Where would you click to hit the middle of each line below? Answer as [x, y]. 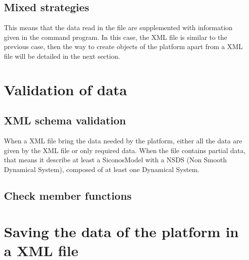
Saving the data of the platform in [121, 231]
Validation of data [66, 89]
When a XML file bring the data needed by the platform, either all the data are [123, 141]
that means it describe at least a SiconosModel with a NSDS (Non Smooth [116, 160]
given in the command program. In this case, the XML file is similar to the [116, 37]
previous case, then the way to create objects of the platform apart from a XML [123, 46]
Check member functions [68, 195]
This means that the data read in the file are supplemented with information [118, 27]
